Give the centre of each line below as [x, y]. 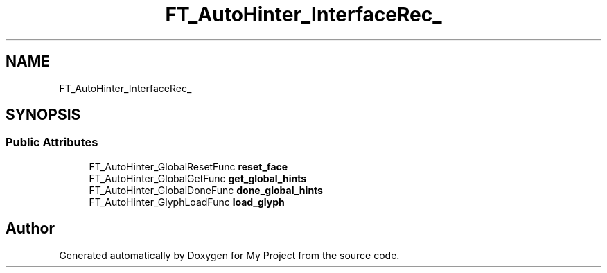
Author [30, 229]
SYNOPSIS [43, 115]
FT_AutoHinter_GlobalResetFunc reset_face [188, 166]
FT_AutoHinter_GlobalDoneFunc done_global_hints [206, 190]
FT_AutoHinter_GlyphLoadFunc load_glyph [187, 202]
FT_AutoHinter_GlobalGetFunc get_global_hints [198, 178]
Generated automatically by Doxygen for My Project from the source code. [229, 255]
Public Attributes [52, 142]
